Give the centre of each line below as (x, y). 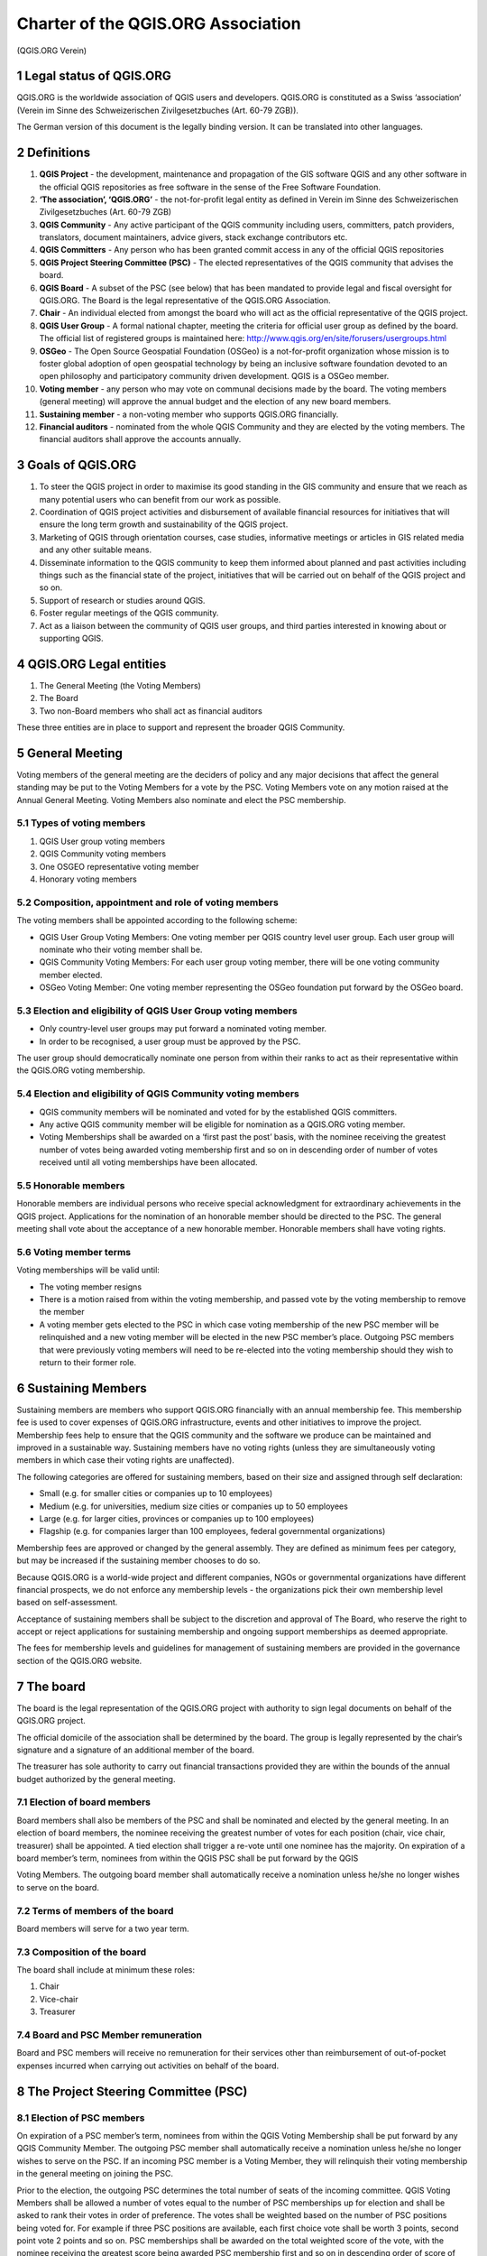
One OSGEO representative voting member (119, 866)
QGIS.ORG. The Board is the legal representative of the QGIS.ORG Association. (185, 300)
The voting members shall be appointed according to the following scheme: (157, 920)
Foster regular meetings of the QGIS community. (129, 613)
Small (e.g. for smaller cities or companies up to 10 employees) (156, 1493)
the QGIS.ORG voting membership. (81, 1070)
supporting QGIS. (71, 638)
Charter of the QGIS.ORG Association (159, 23)
